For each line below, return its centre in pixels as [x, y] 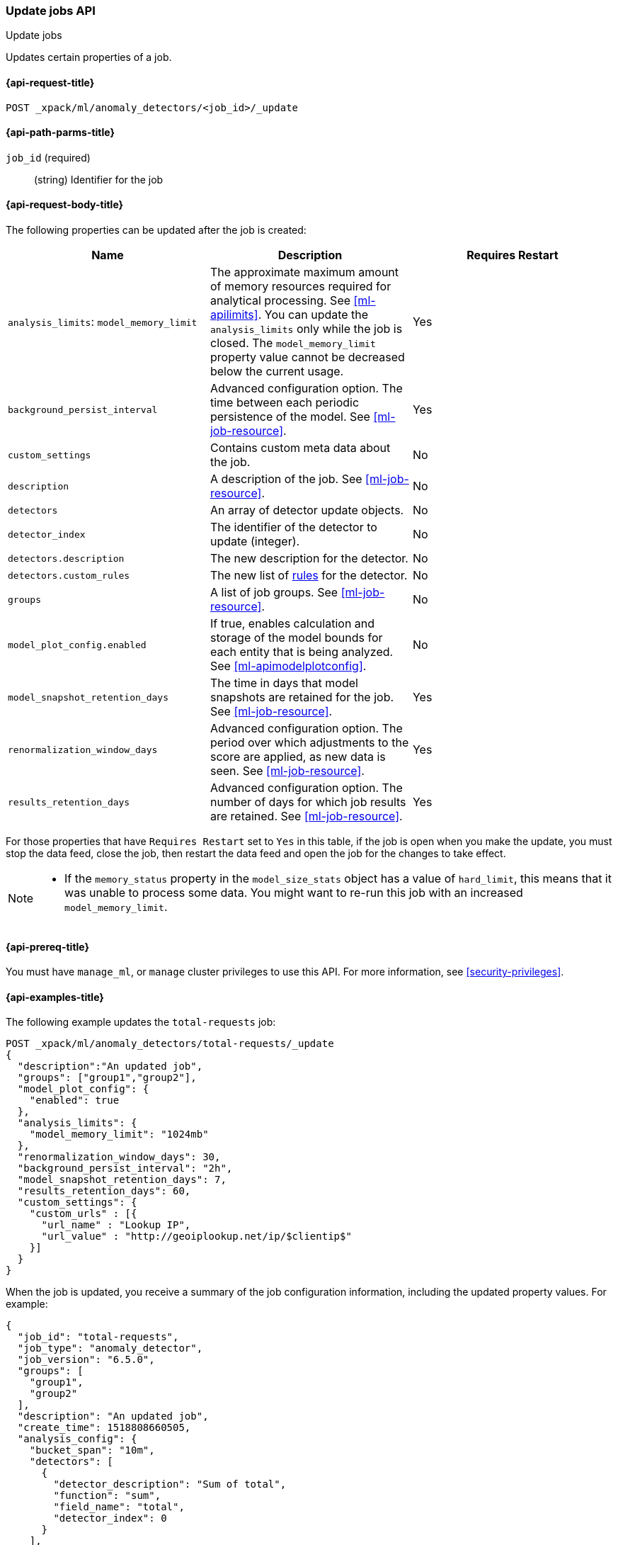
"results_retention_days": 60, [104, 1191]
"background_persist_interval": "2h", [125, 1168]
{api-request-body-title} [65, 205]
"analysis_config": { [77, 1439]
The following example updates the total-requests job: [141, 1022]
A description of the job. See [286, 479]
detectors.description [66, 558]
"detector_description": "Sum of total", [170, 1484]
